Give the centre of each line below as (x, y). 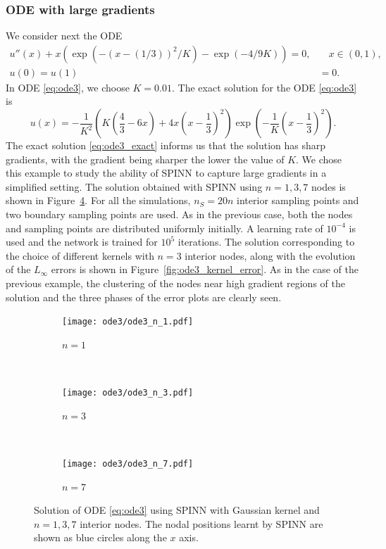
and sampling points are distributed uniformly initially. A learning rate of (164, 228)
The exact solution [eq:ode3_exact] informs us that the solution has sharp (166, 145)
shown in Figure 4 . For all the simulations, (98, 200)
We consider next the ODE (64, 36)
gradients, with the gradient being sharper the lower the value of (145, 159)
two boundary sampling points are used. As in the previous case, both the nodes (179, 214)
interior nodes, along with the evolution (270, 255)
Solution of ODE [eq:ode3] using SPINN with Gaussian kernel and (177, 510)
